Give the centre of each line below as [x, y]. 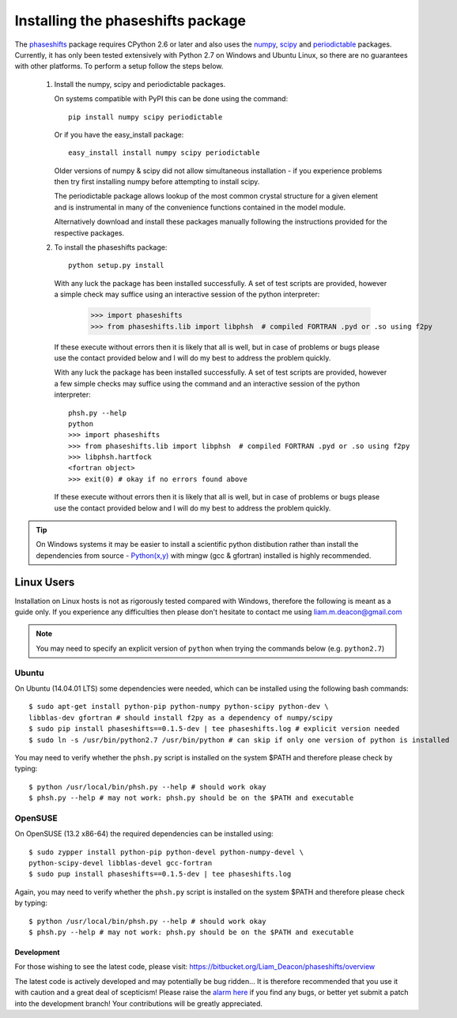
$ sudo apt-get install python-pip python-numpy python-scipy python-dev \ [179, 707]
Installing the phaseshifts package [130, 21]
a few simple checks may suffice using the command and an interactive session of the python [207, 383]
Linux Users [45, 582]
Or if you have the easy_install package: [119, 134]
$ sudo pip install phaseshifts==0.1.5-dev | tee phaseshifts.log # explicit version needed [214, 729]
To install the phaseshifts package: [111, 247]
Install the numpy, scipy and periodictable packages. [140, 84]
